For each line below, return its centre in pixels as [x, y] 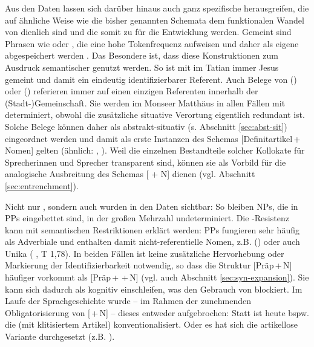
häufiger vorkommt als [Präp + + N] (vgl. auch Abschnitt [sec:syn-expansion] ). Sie [157, 277]
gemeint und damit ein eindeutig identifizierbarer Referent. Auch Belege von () [151, 79]
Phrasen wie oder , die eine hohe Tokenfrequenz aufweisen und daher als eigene [152, 43]
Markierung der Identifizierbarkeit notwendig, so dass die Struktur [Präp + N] [149, 265]
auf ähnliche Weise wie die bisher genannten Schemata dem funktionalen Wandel [155, 20]
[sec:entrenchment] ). [42, 185]
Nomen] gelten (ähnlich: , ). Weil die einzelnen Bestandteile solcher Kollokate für [155, 150]
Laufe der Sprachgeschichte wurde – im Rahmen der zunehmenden [128, 301]
